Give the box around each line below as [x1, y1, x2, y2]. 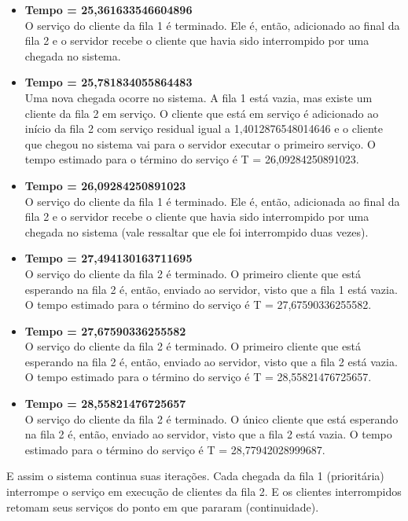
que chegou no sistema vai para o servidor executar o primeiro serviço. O [24, 135, 377, 152]
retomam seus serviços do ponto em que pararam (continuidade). [6, 498, 319, 515]
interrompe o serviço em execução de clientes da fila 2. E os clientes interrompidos [6, 483, 402, 500]
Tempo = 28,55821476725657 [24, 395, 186, 412]
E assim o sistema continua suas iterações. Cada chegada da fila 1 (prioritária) [6, 468, 384, 484]
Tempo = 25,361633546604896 [24, 2, 193, 17]
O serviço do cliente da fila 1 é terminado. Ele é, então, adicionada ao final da [24, 193, 400, 209]
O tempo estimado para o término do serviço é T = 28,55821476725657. [24, 369, 372, 385]
